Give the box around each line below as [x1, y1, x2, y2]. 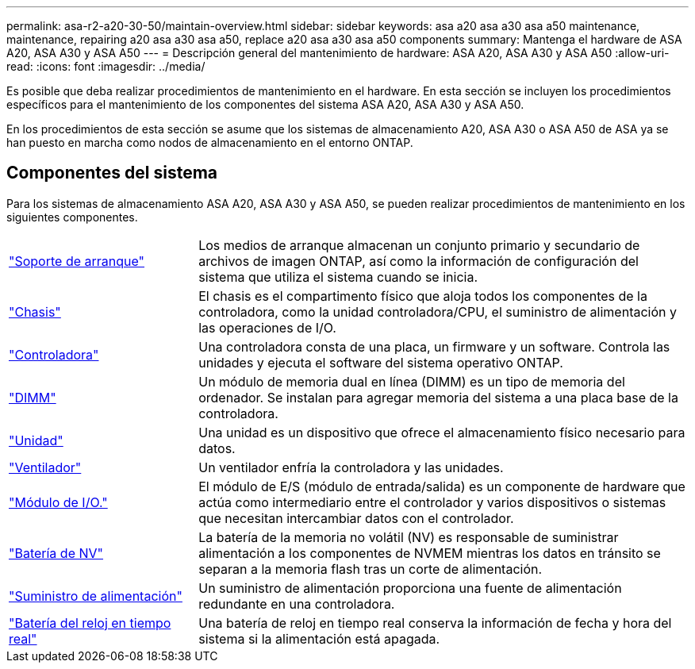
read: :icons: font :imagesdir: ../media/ [6, 60, 205, 73]
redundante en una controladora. [198, 595, 395, 612]
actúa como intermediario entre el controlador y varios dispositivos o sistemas [198, 494, 666, 510]
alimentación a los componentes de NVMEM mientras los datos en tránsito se [198, 544, 661, 561]
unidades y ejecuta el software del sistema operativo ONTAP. [198, 354, 563, 371]
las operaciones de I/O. [198, 319, 336, 336]
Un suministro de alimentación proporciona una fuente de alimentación [198, 579, 622, 596]
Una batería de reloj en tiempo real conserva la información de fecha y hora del [198, 614, 672, 631]
